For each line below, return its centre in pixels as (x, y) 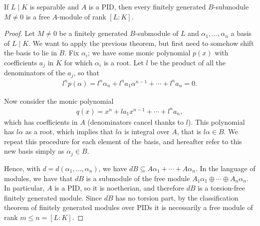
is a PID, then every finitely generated (147, 6)
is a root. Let (124, 62)
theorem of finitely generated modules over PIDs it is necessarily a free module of (129, 207)
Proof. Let (19, 33)
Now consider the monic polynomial (59, 101)
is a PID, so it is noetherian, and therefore (119, 188)
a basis (241, 33)
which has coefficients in (41, 121)
